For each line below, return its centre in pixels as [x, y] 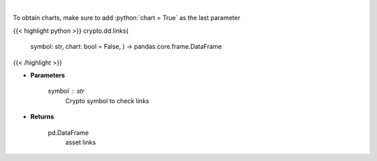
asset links [81, 142]
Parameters [48, 75]
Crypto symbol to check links [107, 100]
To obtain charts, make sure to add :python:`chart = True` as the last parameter [127, 18]
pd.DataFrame [68, 132]
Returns [42, 117]
